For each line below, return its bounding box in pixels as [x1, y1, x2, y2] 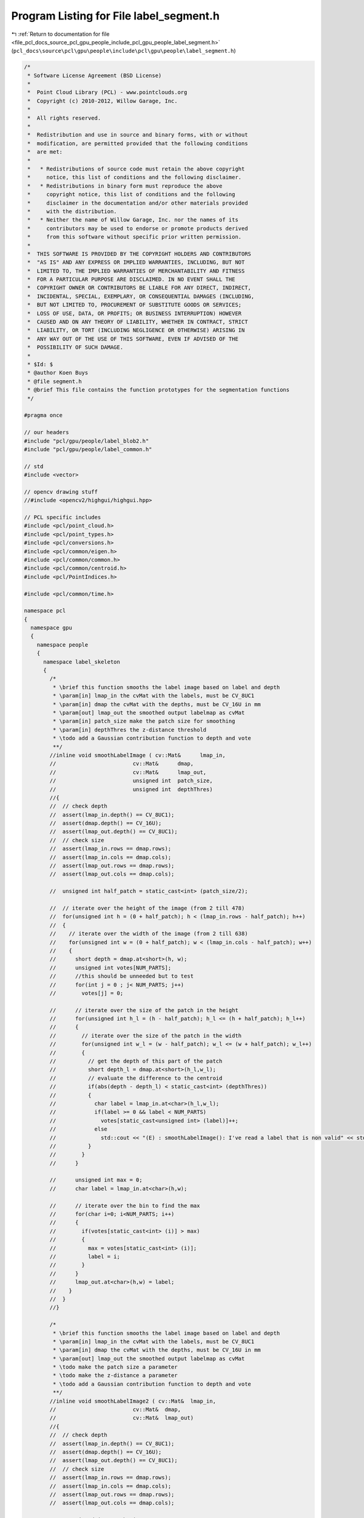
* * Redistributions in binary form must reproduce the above [27, 182, 223, 189]
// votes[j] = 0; [49, 990, 124, 996]
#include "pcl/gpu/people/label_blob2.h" [24, 437, 149, 444]
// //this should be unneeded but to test [49, 973, 194, 980]
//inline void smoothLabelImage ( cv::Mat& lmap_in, [49, 752, 226, 758]
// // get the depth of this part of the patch [49, 1058, 223, 1065]
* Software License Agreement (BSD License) [27, 72, 162, 79]
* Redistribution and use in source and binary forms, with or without [27, 131, 248, 138]
